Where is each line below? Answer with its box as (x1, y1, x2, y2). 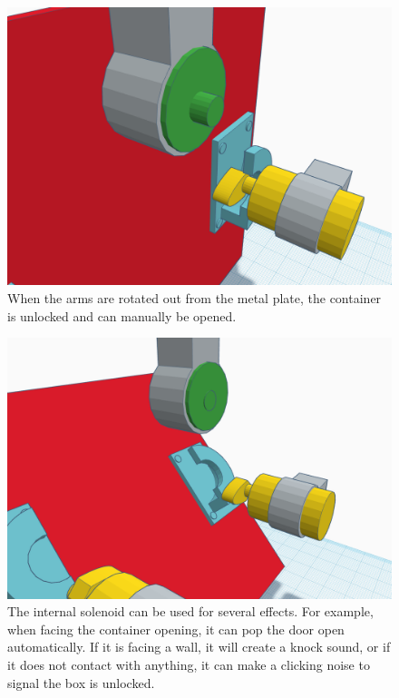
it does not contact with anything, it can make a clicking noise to (7, 654, 370, 673)
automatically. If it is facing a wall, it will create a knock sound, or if (7, 637, 391, 656)
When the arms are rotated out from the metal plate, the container (7, 289, 382, 307)
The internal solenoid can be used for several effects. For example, (7, 602, 374, 621)
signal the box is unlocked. (7, 673, 155, 692)
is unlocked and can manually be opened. (7, 306, 237, 325)
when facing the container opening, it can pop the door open (7, 619, 345, 638)
